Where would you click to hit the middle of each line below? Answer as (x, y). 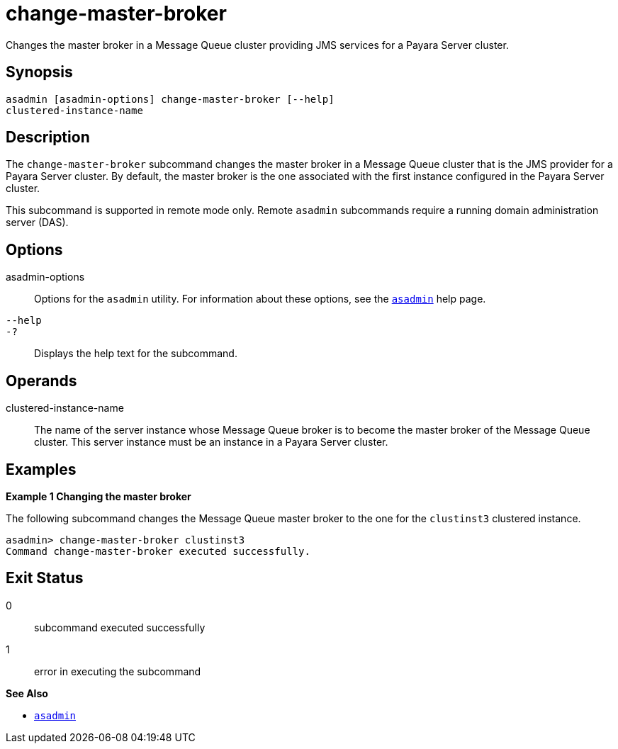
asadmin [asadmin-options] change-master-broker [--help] (170, 99)
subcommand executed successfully (120, 627)
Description (48, 137)
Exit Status (45, 578)
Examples (41, 469)
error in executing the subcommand (118, 671)
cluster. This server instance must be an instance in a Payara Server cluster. (211, 442)
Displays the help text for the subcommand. (136, 354)
